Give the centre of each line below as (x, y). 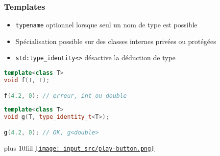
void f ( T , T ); (27, 80)
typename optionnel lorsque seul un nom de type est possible (106, 25)
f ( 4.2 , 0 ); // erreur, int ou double (65, 96)
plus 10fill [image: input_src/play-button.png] (79, 147)
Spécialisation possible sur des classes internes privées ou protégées (116, 41)
